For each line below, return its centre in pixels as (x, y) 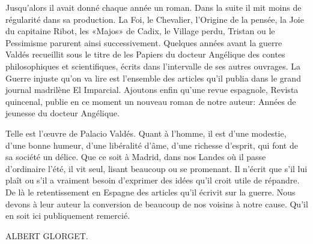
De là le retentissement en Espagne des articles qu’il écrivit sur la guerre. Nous (150, 192)
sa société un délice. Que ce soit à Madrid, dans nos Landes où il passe (136, 157)
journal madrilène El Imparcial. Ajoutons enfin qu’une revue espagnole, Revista (152, 90)
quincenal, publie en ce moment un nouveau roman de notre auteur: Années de (151, 101)
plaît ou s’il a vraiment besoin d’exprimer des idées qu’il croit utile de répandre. (153, 180)
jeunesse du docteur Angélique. (62, 113)
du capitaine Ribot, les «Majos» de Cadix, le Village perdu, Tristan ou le (140, 31)
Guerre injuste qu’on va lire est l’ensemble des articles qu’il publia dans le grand (153, 78)
